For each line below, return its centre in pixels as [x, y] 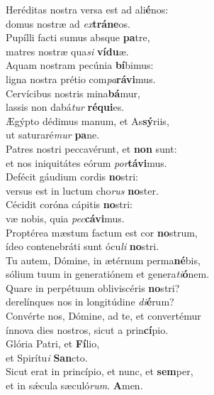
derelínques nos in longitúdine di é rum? [90, 302]
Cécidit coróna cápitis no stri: [69, 204]
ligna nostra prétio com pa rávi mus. [81, 79]
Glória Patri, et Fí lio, [53, 343]
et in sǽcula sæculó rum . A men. [74, 385]
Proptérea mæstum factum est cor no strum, [102, 232]
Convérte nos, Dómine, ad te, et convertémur [103, 316]
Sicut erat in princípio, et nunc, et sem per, [100, 371]
